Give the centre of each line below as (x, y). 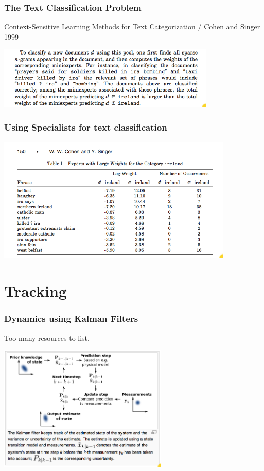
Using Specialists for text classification (86, 127)
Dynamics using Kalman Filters (71, 319)
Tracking (36, 291)
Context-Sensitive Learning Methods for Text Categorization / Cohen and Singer (132, 26)
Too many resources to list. (47, 338)
